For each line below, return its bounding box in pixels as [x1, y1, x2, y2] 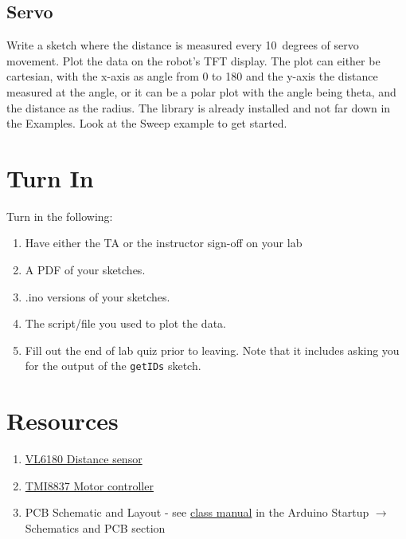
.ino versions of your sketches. [25, 288, 170, 305]
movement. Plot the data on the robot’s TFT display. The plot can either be [6, 52, 381, 69]
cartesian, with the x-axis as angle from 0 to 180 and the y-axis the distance [6, 68, 378, 85]
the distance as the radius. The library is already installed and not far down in [6, 99, 391, 116]
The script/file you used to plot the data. [25, 315, 226, 332]
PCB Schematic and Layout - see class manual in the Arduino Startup [25, 504, 369, 521]
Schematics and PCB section [25, 520, 166, 537]
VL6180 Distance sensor [25, 450, 142, 467]
